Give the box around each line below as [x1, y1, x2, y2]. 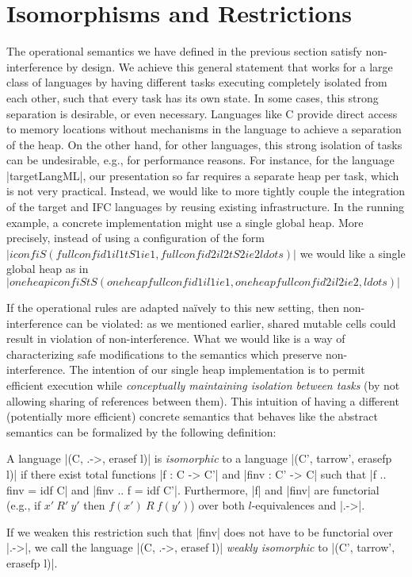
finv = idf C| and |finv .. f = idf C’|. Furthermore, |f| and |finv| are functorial [6, 481, 380, 498]
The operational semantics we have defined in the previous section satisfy [6, 43, 362, 60]
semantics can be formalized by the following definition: [6, 423, 277, 440]
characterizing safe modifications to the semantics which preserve [6, 345, 322, 362]
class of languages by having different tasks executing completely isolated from [6, 74, 387, 90]
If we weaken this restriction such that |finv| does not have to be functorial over [6, 523, 394, 540]
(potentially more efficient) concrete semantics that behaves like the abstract [6, 408, 378, 425]
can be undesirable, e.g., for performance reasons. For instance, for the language [6, 152, 395, 168]
